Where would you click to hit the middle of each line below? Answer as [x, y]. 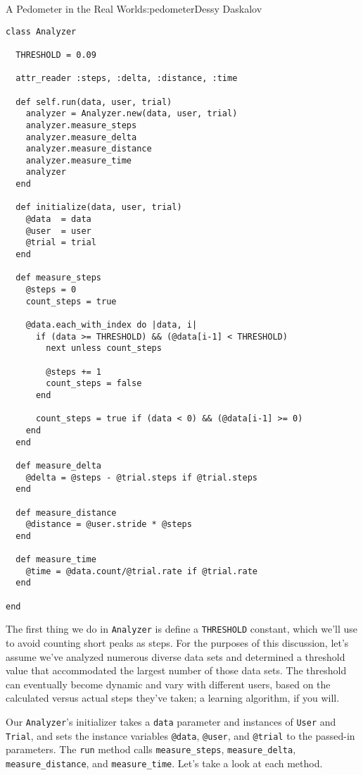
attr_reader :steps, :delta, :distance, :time [127, 79]
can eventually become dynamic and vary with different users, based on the [168, 684]
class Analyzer [41, 31]
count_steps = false [94, 384]
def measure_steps [59, 278]
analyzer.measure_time [78, 160]
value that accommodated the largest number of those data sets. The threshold [176, 670]
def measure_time [56, 560]
